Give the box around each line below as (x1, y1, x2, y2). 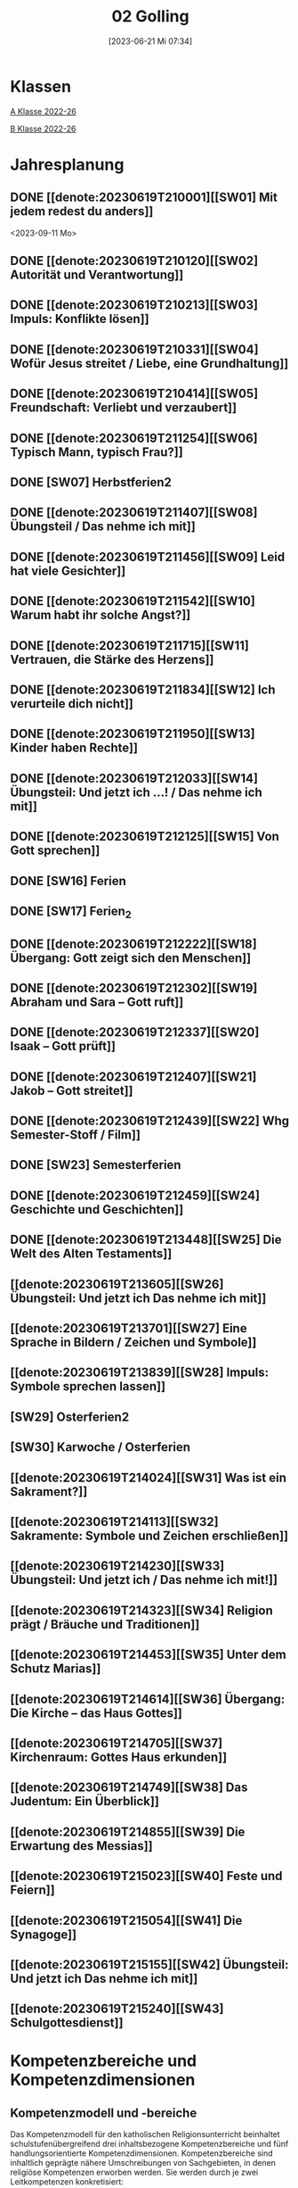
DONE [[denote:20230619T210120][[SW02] (10, 253, 259, 269)
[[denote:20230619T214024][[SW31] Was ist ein (10, 1470, 287, 1485)
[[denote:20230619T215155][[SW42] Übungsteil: (10, 1957, 289, 1972)
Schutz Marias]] (10, 1662, 101, 1677)
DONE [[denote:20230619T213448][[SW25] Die (10, 1232, 282, 1247)
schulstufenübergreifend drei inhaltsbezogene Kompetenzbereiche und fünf (10, 2139, 289, 2150)
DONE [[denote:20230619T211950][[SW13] (10, 726, 256, 742)
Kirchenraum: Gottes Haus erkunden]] (10, 1749, 228, 1764)
